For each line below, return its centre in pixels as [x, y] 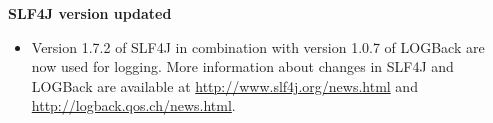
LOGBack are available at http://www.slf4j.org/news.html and [224, 85]
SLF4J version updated [90, 13]
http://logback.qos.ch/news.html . [133, 105]
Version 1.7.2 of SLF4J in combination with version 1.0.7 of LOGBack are [258, 46]
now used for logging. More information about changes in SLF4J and [242, 66]
